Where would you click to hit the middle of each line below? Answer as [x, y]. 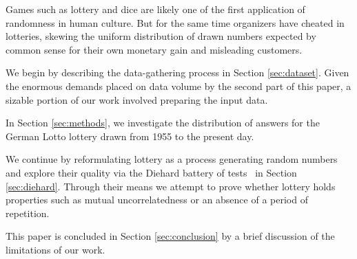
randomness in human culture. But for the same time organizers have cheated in [175, 22]
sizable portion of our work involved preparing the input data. [137, 99]
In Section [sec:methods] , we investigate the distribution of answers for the [163, 123]
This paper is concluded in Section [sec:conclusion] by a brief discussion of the [170, 236]
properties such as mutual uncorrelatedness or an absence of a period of [157, 200]
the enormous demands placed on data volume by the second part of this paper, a [178, 86]
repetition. [28, 213]
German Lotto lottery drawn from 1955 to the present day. [130, 136]
